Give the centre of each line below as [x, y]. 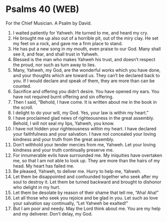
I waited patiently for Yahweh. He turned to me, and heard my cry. [81, 33]
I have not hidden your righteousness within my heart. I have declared [84, 128]
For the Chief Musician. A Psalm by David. [49, 23]
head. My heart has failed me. [43, 166]
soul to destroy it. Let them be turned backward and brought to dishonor [87, 182]
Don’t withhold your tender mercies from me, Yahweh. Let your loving [84, 144]
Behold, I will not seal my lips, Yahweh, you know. [64, 123]
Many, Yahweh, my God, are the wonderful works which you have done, [87, 70]
